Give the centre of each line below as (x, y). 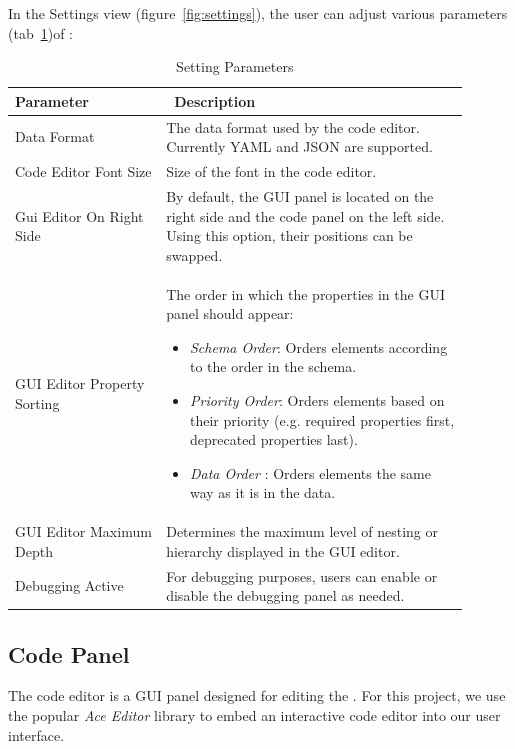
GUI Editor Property (80, 383)
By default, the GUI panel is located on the (300, 195)
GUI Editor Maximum (83, 531)
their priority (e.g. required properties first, (322, 419)
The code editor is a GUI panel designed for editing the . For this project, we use (257, 695)
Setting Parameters (235, 66)
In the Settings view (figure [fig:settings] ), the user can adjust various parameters (258, 13)
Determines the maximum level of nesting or (302, 531)
